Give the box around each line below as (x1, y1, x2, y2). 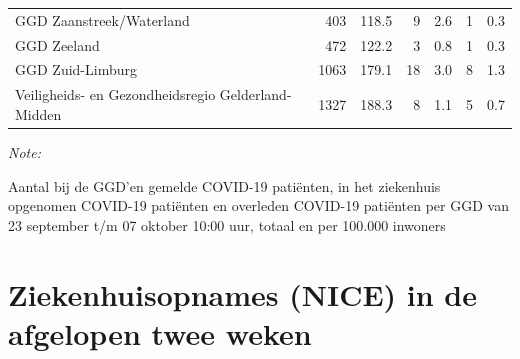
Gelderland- (219, 84, 292, 105)
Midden (15, 103, 62, 124)
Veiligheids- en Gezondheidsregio (15, 84, 216, 105)
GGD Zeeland (15, 34, 100, 55)
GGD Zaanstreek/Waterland (15, 9, 190, 30)
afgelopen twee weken (8, 312, 312, 353)
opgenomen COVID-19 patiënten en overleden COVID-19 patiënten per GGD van (8, 195, 509, 216)
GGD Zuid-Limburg (15, 59, 137, 80)
